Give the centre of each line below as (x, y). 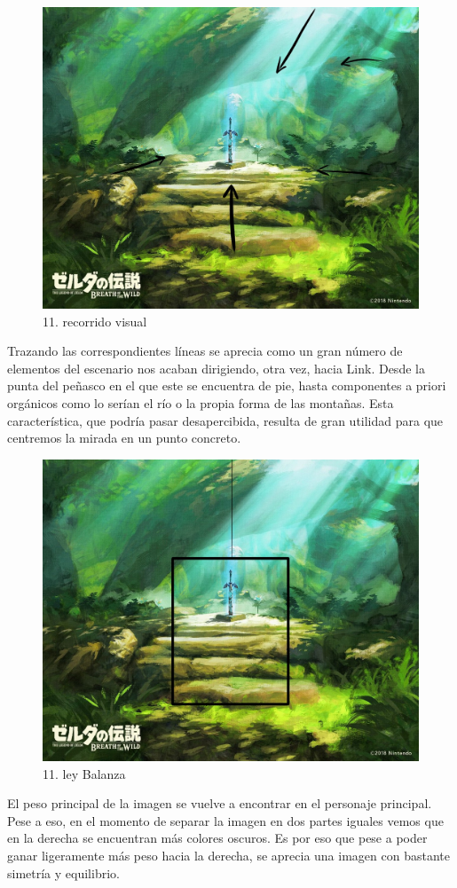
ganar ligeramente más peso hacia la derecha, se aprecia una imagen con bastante (228, 856)
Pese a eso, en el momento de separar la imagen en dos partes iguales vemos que (225, 820)
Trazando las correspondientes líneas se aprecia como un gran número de (205, 351)
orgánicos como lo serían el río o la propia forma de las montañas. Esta (201, 402)
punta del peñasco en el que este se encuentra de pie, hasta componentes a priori (227, 385)
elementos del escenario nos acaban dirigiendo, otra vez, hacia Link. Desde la (216, 368)
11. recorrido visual (95, 321)
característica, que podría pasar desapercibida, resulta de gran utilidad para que (225, 420)
